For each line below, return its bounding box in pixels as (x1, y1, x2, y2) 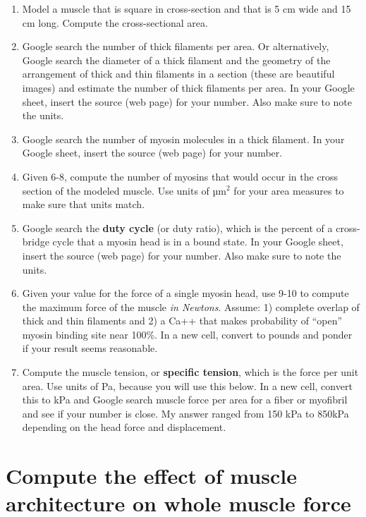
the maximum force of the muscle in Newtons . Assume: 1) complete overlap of (22, 299, 360, 314)
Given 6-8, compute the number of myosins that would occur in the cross (22, 169, 338, 183)
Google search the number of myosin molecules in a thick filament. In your (22, 131, 345, 146)
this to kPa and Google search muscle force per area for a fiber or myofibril (22, 392, 348, 407)
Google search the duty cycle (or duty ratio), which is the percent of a (22, 220, 333, 235)
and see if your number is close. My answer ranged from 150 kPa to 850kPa (22, 406, 349, 420)
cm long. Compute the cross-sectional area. (22, 15, 208, 30)
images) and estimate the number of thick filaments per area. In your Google (22, 80, 355, 95)
